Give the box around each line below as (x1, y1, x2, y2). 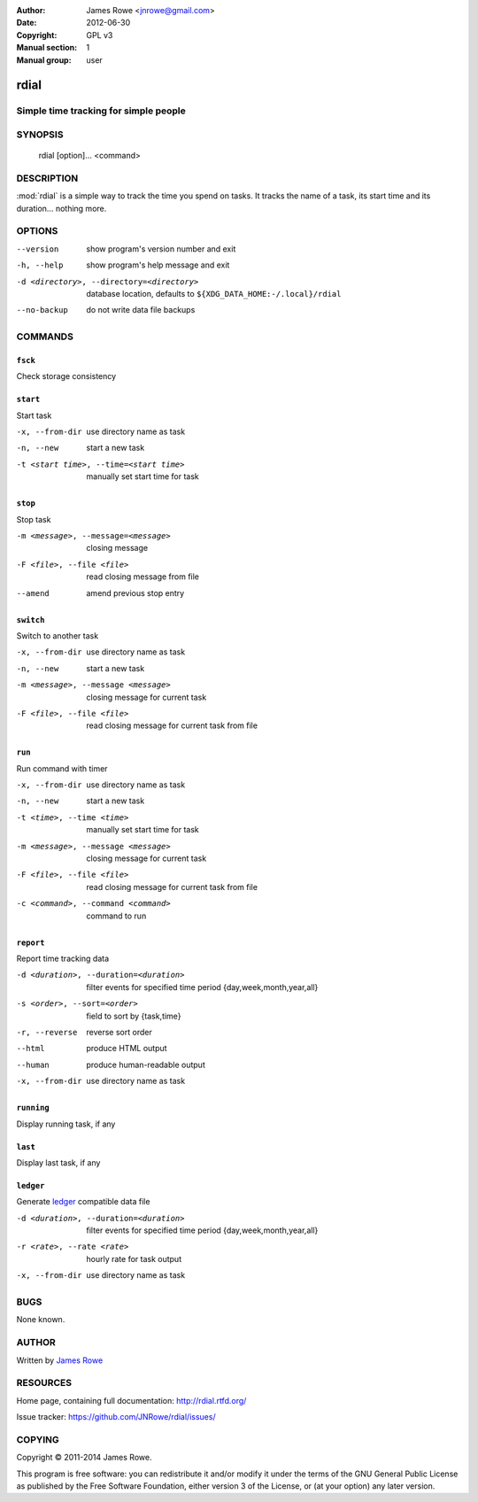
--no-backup (16, 306, 68, 315)
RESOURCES (16, 1377, 73, 1390)
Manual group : (16, 54, 72, 66)
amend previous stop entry (86, 587, 185, 598)
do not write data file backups (86, 305, 196, 315)
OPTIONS (16, 225, 58, 237)
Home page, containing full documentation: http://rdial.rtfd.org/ (16, 1395, 247, 1405)
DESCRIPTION (16, 172, 79, 184)
